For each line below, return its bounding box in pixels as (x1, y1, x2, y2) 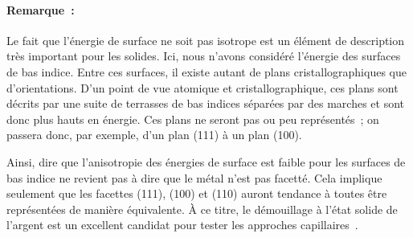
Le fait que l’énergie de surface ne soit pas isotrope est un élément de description (6, 31, 405, 48)
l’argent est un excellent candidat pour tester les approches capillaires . (6, 216, 358, 233)
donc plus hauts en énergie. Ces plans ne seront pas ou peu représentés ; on (6, 110, 379, 127)
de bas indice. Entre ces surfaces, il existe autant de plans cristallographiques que (6, 63, 407, 80)
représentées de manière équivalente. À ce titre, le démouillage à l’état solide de (6, 200, 398, 217)
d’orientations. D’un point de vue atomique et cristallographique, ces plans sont (6, 79, 399, 96)
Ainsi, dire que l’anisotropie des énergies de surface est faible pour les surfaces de (6, 153, 406, 170)
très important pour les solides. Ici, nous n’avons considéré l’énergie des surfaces (6, 47, 401, 64)
